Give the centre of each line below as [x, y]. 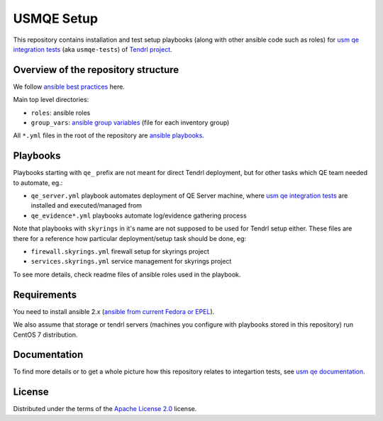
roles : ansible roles [61, 113]
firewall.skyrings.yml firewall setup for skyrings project [120, 252]
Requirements [45, 294]
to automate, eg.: [38, 183]
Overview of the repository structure [96, 70]
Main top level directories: [51, 100]
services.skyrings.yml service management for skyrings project [131, 262]
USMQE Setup [56, 18]
